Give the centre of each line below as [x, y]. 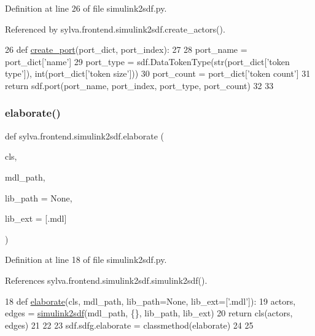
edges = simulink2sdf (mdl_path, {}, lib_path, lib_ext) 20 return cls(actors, [149, 313]
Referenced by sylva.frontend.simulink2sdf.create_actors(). [115, 29]
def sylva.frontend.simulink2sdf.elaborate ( [84, 135]
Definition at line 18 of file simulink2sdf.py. [86, 260]
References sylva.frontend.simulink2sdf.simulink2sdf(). [106, 280]
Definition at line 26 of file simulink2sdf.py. [86, 8]
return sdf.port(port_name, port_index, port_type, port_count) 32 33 [139, 85]
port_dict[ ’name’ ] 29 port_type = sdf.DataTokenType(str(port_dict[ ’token [147, 61]
